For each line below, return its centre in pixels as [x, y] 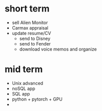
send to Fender [35, 43]
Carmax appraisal [30, 27]
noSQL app [23, 88]
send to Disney [35, 38]
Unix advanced [27, 83]
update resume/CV [31, 33]
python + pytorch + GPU [37, 99]
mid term [24, 69]
